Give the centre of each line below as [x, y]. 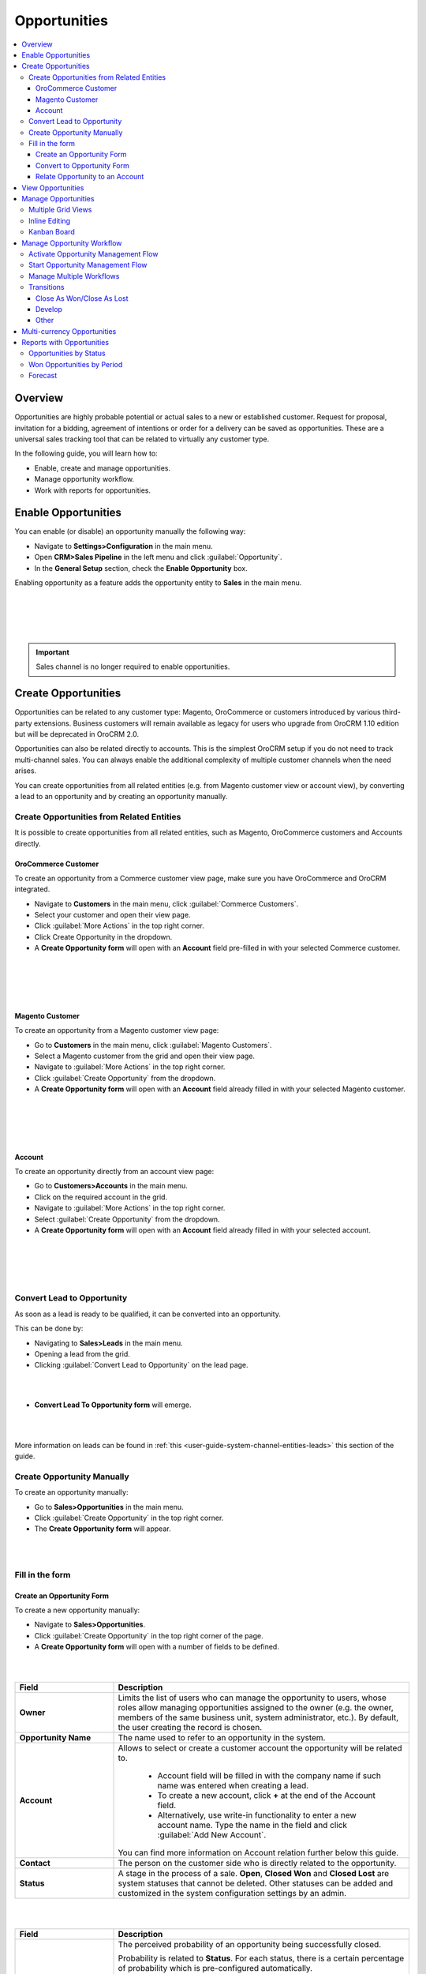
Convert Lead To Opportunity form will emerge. [113, 1405]
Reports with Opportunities [65, 343]
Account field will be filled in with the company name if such [269, 1776]
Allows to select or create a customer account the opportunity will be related [260, 1748]
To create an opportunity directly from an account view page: [114, 1172]
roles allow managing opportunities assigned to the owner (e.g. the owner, [256, 1708]
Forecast [43, 376]
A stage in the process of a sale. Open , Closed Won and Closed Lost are [254, 1874]
